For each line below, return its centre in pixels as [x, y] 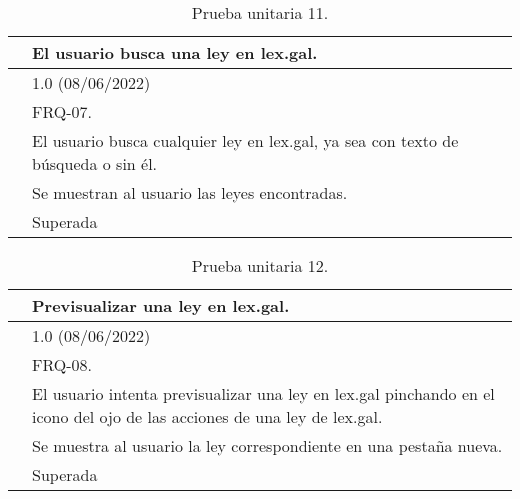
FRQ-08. [62, 364]
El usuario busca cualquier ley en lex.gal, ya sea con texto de [245, 140]
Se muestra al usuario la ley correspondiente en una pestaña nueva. [267, 445]
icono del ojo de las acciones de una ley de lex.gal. [207, 416]
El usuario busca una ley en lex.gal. [175, 52]
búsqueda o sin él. [95, 163]
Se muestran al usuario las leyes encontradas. [190, 192]
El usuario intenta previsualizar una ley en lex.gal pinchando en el [263, 393]
